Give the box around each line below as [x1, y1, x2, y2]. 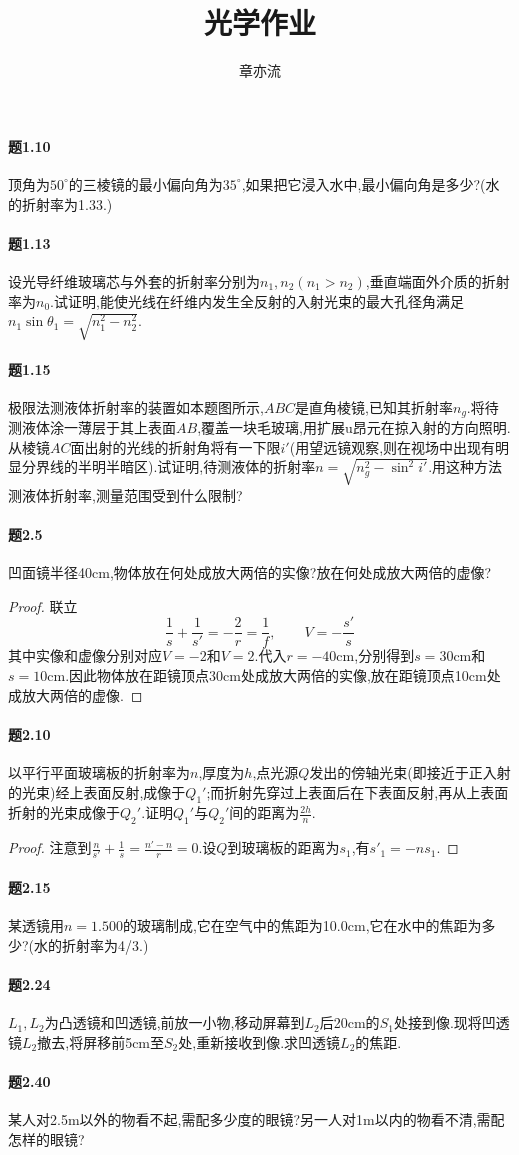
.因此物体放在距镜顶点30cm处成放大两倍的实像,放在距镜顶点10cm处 [65, 664, 501, 685]
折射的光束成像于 [8, 802, 120, 823]
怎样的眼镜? [8, 1128, 85, 1149]
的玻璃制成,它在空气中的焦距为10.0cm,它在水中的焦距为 [122, 915, 482, 936]
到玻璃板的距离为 [227, 837, 340, 858]
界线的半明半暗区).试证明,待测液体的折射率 [35, 456, 316, 477]
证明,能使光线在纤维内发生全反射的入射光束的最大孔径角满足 [67, 290, 464, 311]
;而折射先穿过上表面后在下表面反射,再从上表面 [206, 781, 509, 802]
